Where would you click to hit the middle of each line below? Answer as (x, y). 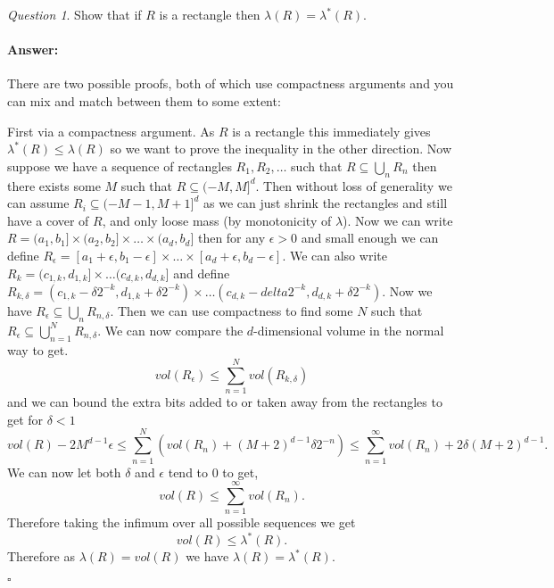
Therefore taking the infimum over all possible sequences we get (182, 522)
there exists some (54, 185)
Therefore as (41, 556)
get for (25, 419)
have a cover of (48, 220)
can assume (38, 203)
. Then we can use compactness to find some (232, 310)
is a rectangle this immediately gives (331, 131)
